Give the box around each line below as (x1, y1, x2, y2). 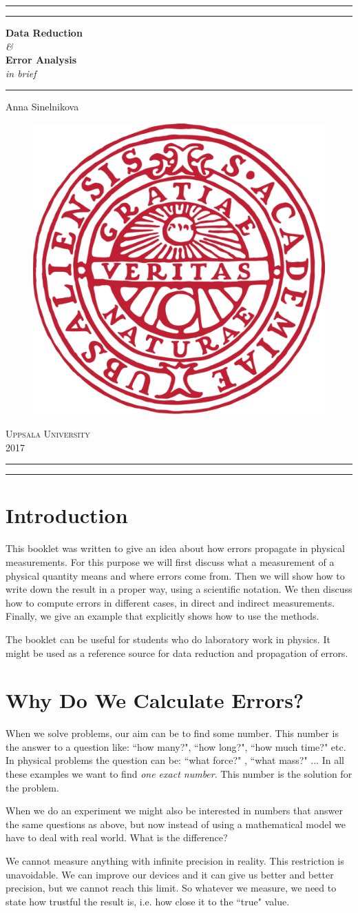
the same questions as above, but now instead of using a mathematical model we (6, 816, 346, 831)
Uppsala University (6, 426, 90, 441)
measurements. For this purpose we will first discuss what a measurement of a (6, 554, 335, 569)
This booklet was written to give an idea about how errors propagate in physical (6, 541, 345, 556)
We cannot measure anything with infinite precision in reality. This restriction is (6, 854, 344, 868)
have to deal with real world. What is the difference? (6, 830, 228, 845)
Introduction (6, 501, 128, 529)
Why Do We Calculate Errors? (6, 686, 304, 714)
